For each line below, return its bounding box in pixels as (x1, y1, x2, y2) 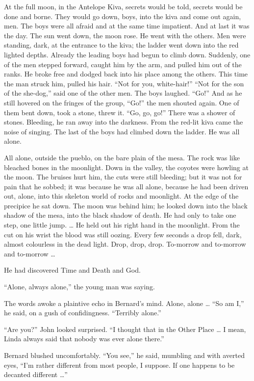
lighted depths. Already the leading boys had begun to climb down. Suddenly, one (4, 49, 251, 59)
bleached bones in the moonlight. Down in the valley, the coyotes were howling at (4, 162, 249, 172)
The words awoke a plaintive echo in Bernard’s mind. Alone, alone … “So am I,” (4, 298, 244, 308)
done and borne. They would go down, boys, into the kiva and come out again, (4, 11, 241, 21)
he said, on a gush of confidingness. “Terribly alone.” (4, 307, 161, 318)
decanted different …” (4, 369, 68, 380)
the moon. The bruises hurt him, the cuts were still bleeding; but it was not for (4, 172, 242, 182)
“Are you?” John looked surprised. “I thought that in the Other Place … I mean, (4, 324, 246, 334)
